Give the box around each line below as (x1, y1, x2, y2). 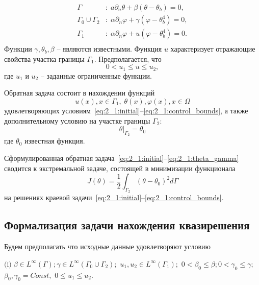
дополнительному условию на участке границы (4, 115, 150, 126)
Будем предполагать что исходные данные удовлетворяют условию (4, 241, 211, 252)
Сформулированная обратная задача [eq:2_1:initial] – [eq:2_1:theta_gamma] (4, 152, 239, 163)
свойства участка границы (4, 53, 85, 64)
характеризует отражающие (170, 43, 255, 54)
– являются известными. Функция (57, 43, 162, 54)
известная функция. (24, 135, 85, 146)
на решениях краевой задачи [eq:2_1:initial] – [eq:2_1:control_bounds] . (4, 192, 224, 203)
